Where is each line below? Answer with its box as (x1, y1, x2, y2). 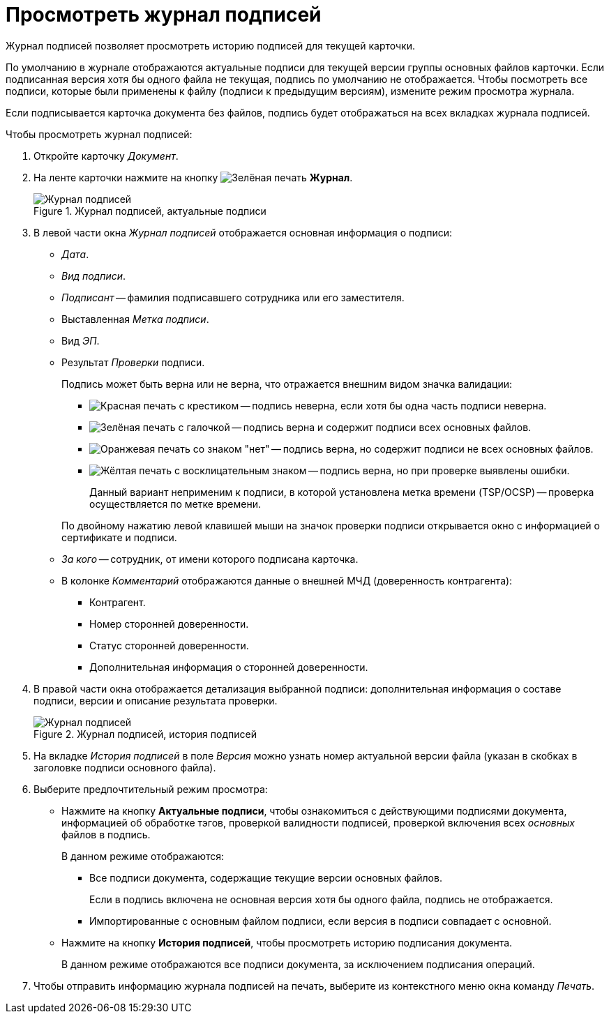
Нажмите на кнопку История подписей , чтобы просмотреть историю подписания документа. (61, 936, 513, 949)
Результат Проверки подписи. (61, 356, 205, 368)
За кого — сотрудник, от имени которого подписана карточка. (61, 552, 359, 565)
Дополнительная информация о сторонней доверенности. (89, 661, 368, 673)
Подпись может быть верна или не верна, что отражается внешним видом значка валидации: (61, 377, 513, 390)
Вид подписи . (61, 269, 126, 282)
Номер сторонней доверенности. (89, 617, 249, 630)
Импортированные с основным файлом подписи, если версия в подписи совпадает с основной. (89, 914, 552, 927)
